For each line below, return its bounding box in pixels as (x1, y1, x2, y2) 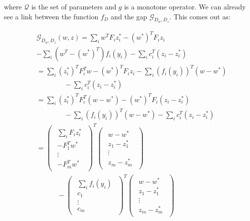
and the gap (111, 11, 147, 21)
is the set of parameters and (31, 1, 117, 11)
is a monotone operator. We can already (124, 1, 246, 11)
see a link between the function (4, 11, 99, 21)
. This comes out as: (169, 11, 231, 21)
